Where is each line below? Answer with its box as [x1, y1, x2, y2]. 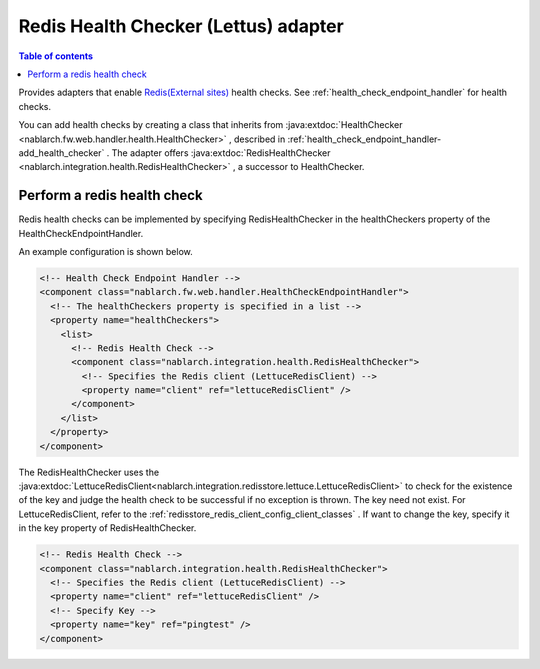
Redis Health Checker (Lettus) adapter [18, 15, 344, 37]
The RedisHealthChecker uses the [18, 466, 160, 478]
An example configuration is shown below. [18, 245, 194, 257]
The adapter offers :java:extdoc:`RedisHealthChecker [111, 146, 331, 159]
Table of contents [18, 50, 94, 62]
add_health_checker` [18, 146, 105, 159]
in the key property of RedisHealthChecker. [18, 522, 197, 534]
